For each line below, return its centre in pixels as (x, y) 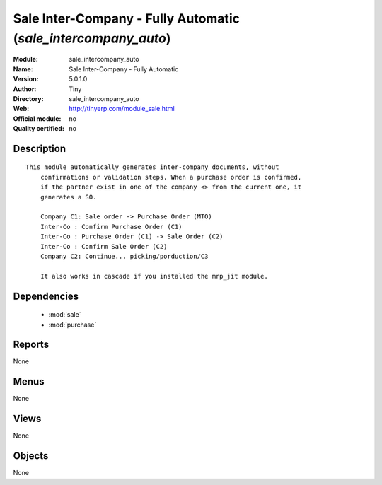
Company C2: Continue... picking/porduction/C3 (124, 256)
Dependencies (46, 296)
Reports (31, 345)
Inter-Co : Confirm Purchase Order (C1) (111, 227)
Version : (26, 79)
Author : (25, 89)
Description (40, 148)
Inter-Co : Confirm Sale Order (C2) (104, 246)
